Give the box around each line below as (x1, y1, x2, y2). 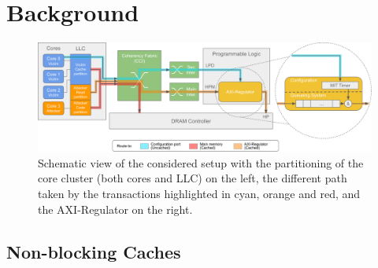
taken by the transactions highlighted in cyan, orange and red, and (38, 185, 361, 202)
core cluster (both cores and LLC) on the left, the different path (38, 170, 347, 186)
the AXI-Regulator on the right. (38, 200, 193, 217)
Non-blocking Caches (6, 239, 181, 263)
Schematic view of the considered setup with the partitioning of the (38, 154, 364, 171)
